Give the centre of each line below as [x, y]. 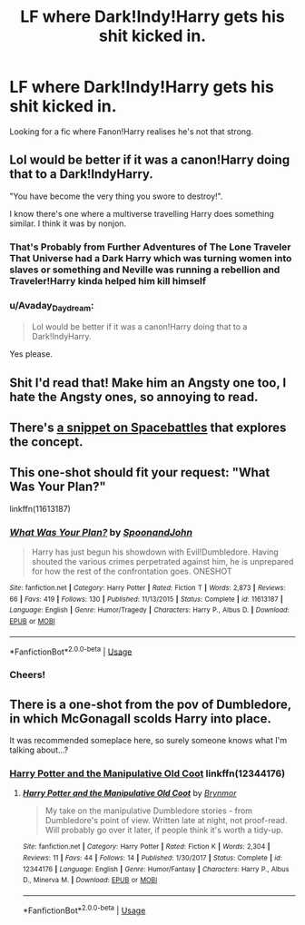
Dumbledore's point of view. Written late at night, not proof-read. [166, 821]
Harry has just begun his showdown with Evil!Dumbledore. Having [155, 552]
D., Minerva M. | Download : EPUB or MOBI [90, 881]
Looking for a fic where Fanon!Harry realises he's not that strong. [132, 131]
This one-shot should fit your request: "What [140, 472]
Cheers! [28, 675]
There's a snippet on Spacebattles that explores [148, 428]
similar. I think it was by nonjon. [68, 223]
